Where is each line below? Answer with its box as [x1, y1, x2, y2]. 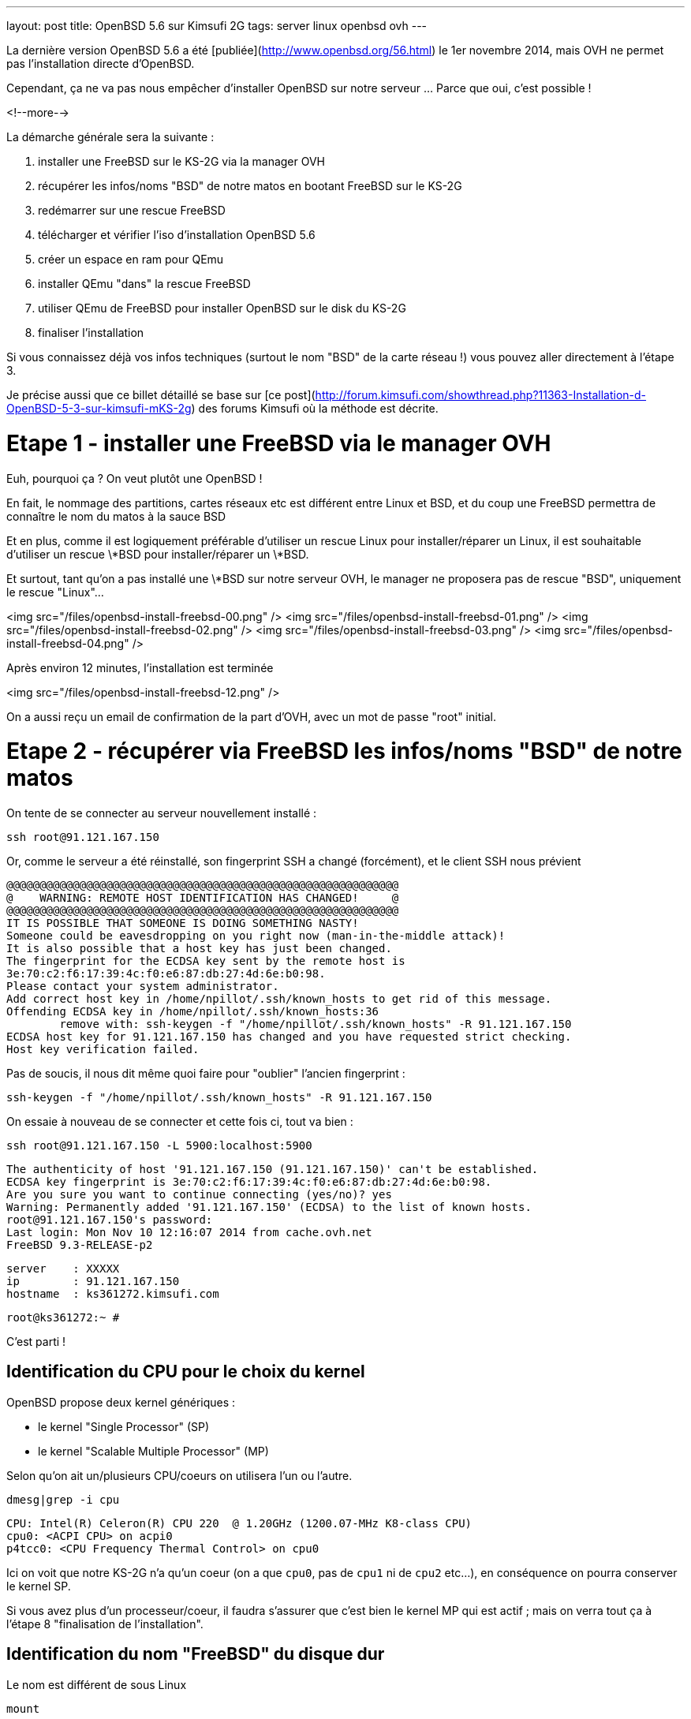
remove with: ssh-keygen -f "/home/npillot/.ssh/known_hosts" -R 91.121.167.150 [59, 1018, 572, 1030]
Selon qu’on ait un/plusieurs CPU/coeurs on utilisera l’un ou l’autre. [6, 1468, 353, 1482]
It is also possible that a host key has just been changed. [6, 942, 392, 955]
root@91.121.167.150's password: [6, 1213, 213, 1226]
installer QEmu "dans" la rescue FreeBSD [38, 277, 251, 290]
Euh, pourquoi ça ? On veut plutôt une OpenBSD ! [6, 471, 263, 485]
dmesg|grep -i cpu [6, 1493, 120, 1506]
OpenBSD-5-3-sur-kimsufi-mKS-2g [6, 402, 192, 415]
